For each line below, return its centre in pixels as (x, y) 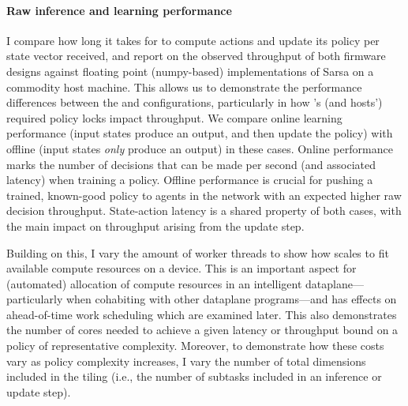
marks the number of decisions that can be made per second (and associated (191, 164)
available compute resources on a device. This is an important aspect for (182, 268)
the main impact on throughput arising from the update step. (155, 226)
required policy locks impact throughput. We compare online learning (174, 117)
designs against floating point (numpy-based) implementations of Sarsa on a (190, 71)
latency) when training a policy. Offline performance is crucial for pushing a (190, 180)
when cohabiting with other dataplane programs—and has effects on (231, 299)
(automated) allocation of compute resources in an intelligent (154, 283)
